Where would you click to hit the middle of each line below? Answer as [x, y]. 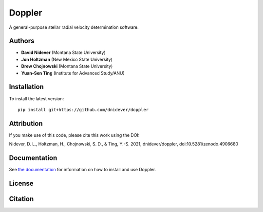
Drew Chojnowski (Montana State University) [67, 66]
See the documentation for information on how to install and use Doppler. [83, 170]
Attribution [26, 123]
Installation [26, 87]
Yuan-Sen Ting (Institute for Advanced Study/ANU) [73, 73]
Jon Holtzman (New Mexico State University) [67, 59]
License [21, 183]
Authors [22, 41]
